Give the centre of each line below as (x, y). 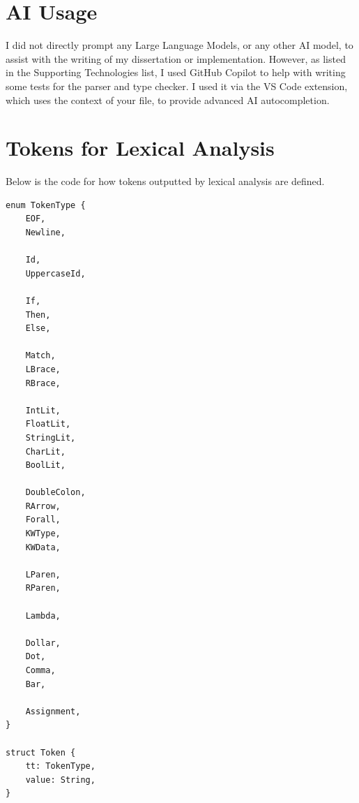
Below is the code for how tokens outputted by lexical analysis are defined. (165, 181)
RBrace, (43, 383)
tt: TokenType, (60, 766)
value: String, (60, 780)
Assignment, (53, 711)
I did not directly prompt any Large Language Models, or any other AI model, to (179, 45)
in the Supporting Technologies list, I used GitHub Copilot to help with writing (176, 72)
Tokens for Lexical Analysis (140, 148)
